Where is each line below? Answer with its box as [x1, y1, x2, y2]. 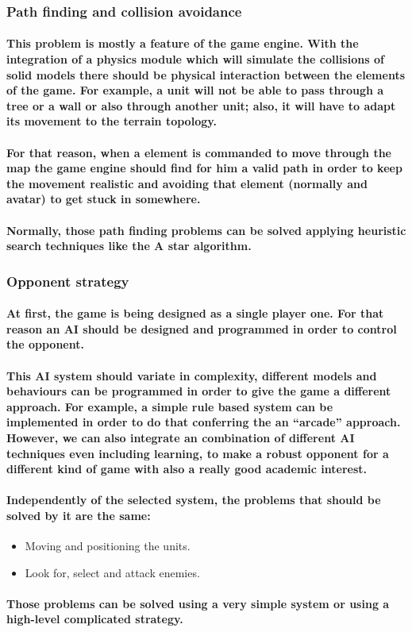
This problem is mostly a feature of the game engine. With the [6, 35, 359, 52]
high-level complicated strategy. [6, 611, 183, 627]
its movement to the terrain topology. [6, 113, 217, 129]
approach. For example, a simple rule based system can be [6, 398, 333, 414]
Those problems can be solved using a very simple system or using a [6, 595, 390, 611]
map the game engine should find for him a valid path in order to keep [6, 160, 402, 176]
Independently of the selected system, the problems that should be [6, 491, 381, 508]
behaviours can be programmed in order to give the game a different [6, 383, 391, 399]
